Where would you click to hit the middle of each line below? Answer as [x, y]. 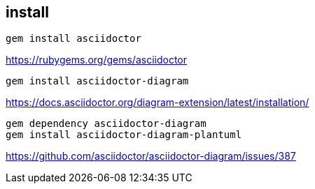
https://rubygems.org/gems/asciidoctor [97, 60]
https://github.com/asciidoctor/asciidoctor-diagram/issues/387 [151, 156]
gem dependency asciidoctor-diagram [106, 124]
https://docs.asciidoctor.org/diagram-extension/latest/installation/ [157, 103]
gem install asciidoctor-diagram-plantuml [124, 135]
